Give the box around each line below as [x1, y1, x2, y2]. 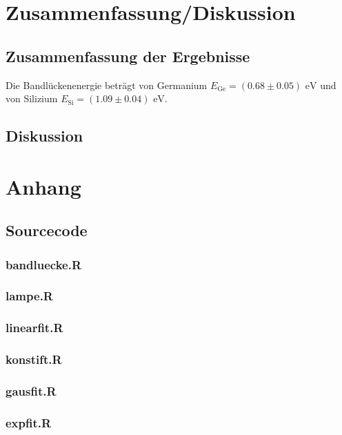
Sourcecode [6, 220, 88, 241]
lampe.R [6, 287, 53, 304]
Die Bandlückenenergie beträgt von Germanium [6, 77, 208, 92]
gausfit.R [6, 383, 57, 399]
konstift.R [6, 351, 62, 368]
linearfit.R [6, 319, 63, 336]
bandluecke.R [6, 255, 81, 273]
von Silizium [6, 91, 58, 106]
